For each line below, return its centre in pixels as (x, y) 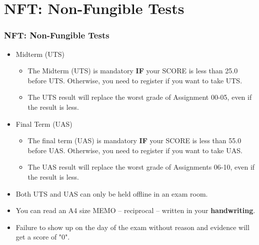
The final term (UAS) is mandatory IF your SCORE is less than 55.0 (134, 140)
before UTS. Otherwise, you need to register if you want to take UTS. (135, 80)
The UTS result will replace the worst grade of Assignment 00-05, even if (140, 97)
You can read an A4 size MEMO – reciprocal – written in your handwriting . (135, 210)
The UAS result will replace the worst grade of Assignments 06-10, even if (141, 167)
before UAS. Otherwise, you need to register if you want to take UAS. (135, 150)
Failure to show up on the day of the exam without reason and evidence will (132, 227)
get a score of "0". (43, 237)
